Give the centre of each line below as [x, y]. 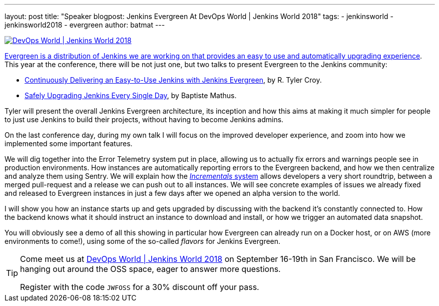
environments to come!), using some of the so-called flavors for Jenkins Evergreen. [143, 241]
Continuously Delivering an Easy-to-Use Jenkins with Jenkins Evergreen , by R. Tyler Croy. [173, 80]
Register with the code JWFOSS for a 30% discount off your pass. [140, 287]
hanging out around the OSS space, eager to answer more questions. [150, 269]
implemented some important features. [69, 143]
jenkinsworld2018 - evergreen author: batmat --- [85, 25]
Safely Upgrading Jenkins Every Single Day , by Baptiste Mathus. [131, 95]
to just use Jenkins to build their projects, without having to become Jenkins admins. [144, 119]
